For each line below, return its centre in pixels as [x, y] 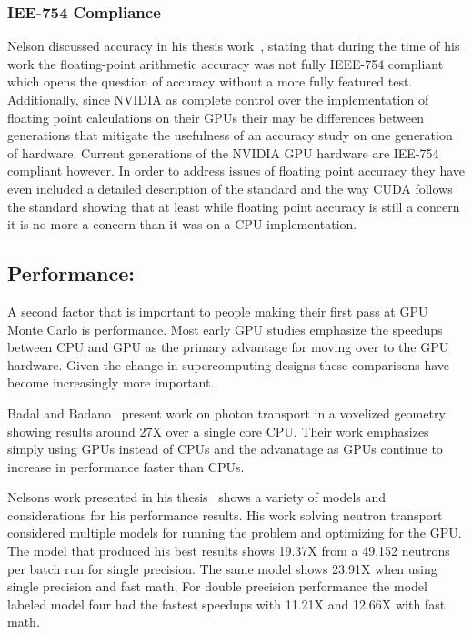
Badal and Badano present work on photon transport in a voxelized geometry [226, 413]
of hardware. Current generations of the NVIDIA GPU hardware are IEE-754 [223, 152]
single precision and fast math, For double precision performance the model [217, 586]
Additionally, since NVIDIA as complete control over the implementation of [218, 99]
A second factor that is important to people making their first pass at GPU [218, 311]
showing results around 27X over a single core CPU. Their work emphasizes [218, 431]
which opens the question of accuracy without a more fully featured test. [210, 81]
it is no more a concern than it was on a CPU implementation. [182, 224]
